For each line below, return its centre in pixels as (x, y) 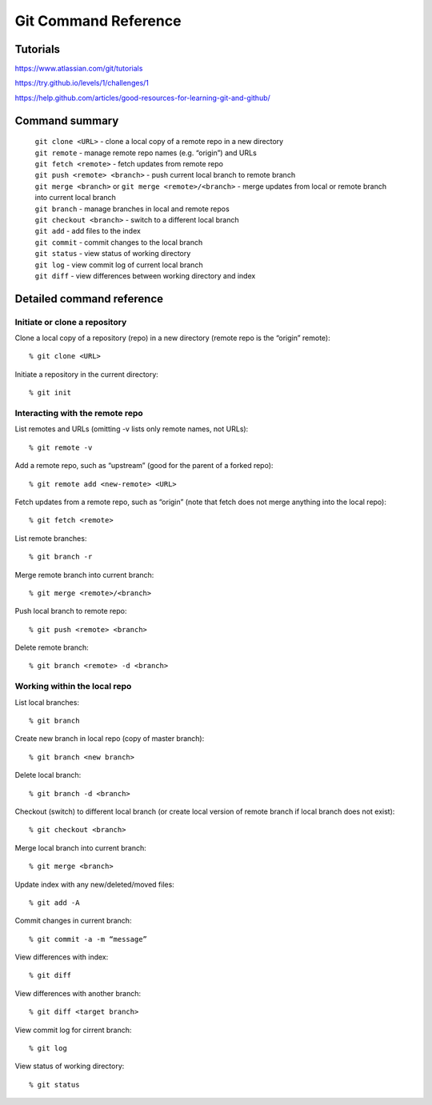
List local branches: (47, 702)
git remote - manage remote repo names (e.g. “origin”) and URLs (146, 153)
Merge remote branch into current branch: (84, 575)
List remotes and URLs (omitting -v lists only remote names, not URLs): (132, 429)
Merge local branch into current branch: (81, 847)
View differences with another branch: (78, 993)
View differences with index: (62, 957)
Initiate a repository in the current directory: (87, 374)
